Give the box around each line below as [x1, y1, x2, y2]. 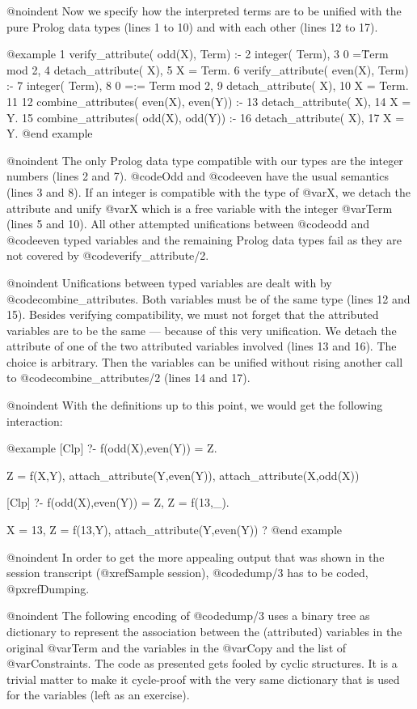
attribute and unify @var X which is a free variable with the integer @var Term [6, 199, 393, 216]
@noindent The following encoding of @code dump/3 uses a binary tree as [6, 607, 370, 624]
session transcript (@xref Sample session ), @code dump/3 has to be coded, [6, 564, 369, 581]
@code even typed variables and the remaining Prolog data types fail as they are [6, 231, 402, 248]
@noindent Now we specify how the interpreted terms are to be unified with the [6, 2, 402, 19]
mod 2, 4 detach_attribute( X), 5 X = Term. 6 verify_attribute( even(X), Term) [6, 61, 409, 78]
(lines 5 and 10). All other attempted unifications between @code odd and [6, 215, 370, 232]
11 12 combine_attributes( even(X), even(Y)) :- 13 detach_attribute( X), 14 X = [6, 92, 411, 109]
